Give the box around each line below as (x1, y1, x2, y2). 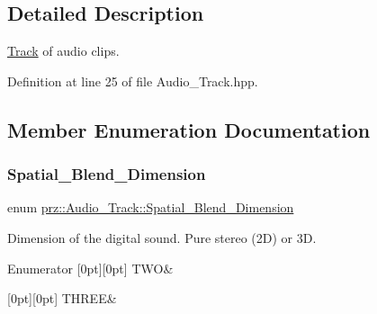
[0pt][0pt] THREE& (7, 289, 117, 308)
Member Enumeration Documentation (7, 115, 371, 143)
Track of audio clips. (7, 41, 120, 60)
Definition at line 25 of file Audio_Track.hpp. (7, 71, 258, 90)
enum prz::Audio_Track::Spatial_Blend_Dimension (7, 198, 294, 217)
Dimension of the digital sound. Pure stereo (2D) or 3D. (7, 228, 317, 247)
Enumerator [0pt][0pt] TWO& (7, 258, 174, 277)
